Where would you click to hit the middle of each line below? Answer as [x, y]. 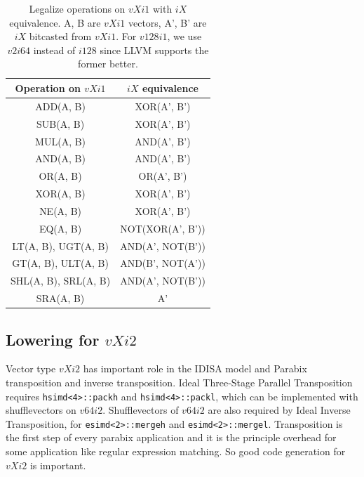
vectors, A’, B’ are [167, 22]
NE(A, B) [61, 210]
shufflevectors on [41, 410]
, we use [184, 36]
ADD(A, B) [60, 106]
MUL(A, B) [61, 141]
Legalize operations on [77, 8]
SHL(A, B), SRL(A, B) [61, 281]
